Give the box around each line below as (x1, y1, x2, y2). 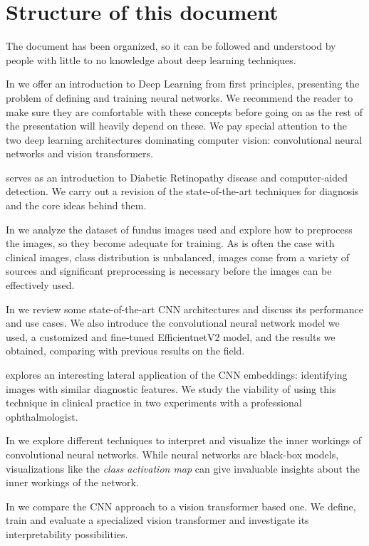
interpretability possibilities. (6, 526, 128, 541)
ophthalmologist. (6, 409, 78, 424)
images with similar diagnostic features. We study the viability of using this (6, 381, 336, 396)
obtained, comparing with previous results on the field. (6, 343, 245, 358)
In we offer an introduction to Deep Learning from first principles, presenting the (6, 76, 360, 91)
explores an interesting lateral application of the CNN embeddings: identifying (6, 367, 348, 382)
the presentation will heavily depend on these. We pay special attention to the (6, 118, 347, 133)
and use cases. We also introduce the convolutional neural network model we (6, 315, 340, 330)
